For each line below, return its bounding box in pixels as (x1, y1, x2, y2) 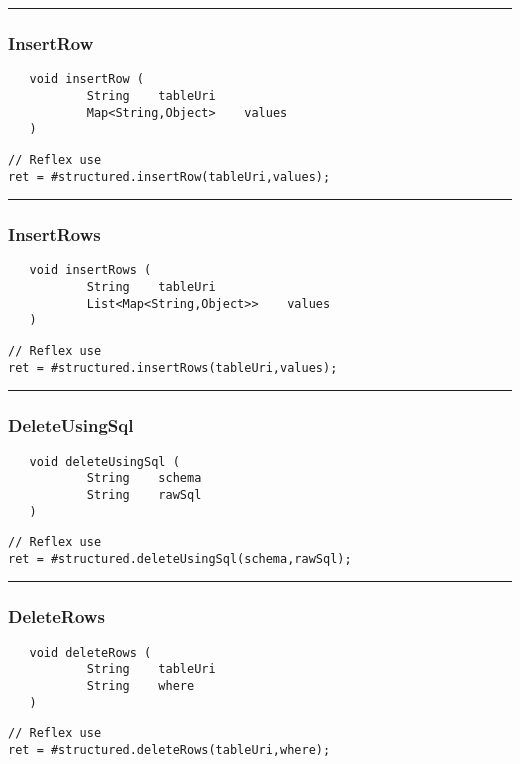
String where (86, 679, 195, 693)
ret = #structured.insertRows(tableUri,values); (8, 360, 338, 375)
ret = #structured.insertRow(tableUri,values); (8, 169, 331, 184)
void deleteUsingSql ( (29, 454, 180, 469)
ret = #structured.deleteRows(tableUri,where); (8, 742, 331, 757)
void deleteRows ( (29, 645, 152, 660)
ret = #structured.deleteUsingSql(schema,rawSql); (8, 551, 352, 566)
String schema (86, 471, 202, 486)
